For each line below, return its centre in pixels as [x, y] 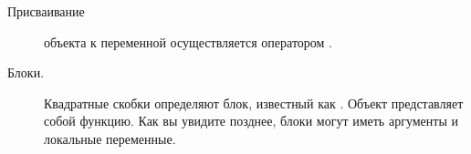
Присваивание [46, 11]
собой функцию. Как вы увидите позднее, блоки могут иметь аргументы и [251, 121]
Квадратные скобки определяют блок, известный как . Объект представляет [254, 103]
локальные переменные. [110, 138]
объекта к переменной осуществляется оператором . [188, 41]
